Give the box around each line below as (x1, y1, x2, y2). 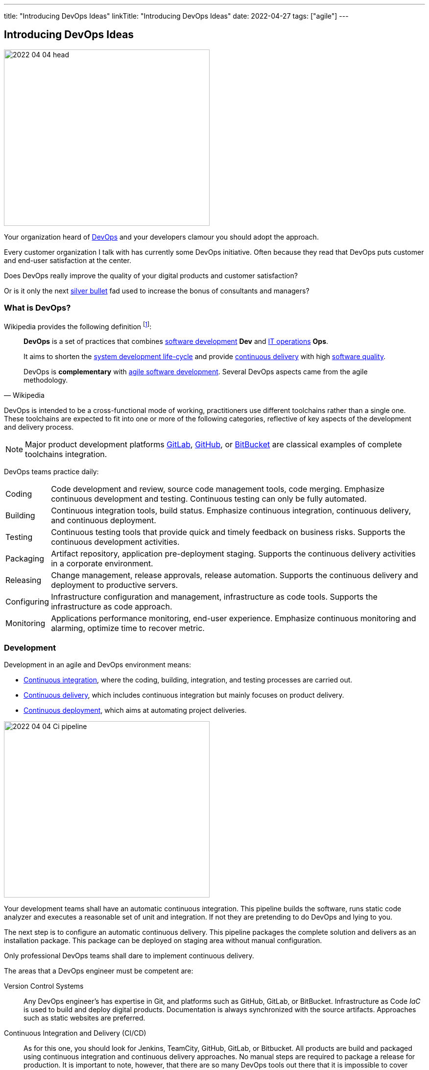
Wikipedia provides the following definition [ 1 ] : (4, 320, 152, 331)
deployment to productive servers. (51, 580, 178, 590)
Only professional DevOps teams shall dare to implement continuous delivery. (4, 951, 254, 960)
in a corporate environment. (51, 559, 153, 569)
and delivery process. (4, 423, 74, 432)
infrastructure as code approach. (51, 602, 172, 612)
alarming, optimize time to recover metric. (51, 623, 205, 633)
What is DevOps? (4, 303, 71, 313)
